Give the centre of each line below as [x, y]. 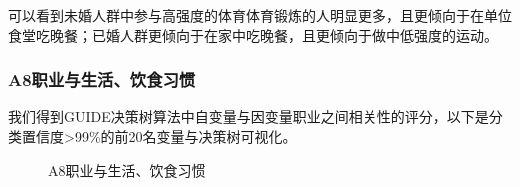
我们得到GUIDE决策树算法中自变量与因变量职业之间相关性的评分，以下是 [248, 116]
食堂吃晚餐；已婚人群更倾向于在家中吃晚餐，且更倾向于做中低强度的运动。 [253, 34]
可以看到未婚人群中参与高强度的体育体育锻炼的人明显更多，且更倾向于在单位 [260, 15]
